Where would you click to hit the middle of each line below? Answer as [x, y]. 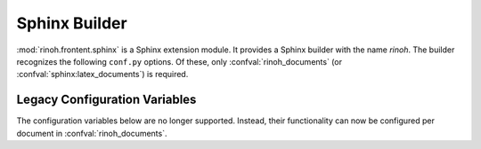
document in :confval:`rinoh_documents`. [92, 133]
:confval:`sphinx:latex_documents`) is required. [102, 74]
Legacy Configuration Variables [106, 100]
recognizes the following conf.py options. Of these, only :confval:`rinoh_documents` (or [179, 61]
